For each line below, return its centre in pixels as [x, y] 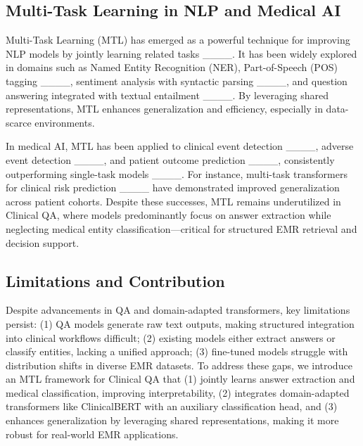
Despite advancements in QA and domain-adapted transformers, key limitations [178, 310]
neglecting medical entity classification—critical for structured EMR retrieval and [181, 228]
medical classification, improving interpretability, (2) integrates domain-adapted [178, 392]
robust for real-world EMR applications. [92, 434]
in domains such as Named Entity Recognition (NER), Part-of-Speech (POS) [172, 67]
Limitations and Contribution [115, 280]
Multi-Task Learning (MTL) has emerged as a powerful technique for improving [178, 40]
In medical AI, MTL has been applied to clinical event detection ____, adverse [180, 146]
